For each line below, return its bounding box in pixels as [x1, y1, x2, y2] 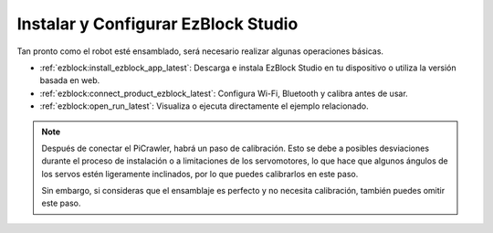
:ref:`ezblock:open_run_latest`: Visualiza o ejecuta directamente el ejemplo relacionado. [39, 101, 369, 111]
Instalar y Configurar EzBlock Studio [16, 14, 299, 34]
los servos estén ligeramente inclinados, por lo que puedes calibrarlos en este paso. [41, 168, 359, 179]
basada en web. [39, 75, 100, 86]
